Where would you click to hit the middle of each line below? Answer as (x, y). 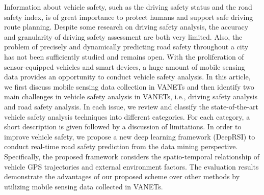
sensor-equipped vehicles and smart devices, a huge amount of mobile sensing (125, 66)
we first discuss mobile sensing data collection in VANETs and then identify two (129, 86)
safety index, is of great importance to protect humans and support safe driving (129, 17)
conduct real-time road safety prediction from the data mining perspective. (121, 146)
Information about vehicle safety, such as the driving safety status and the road (128, 7)
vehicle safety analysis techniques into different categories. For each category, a (127, 116)
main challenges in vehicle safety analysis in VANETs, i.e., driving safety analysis (131, 96)
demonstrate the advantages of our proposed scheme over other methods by (122, 176)
